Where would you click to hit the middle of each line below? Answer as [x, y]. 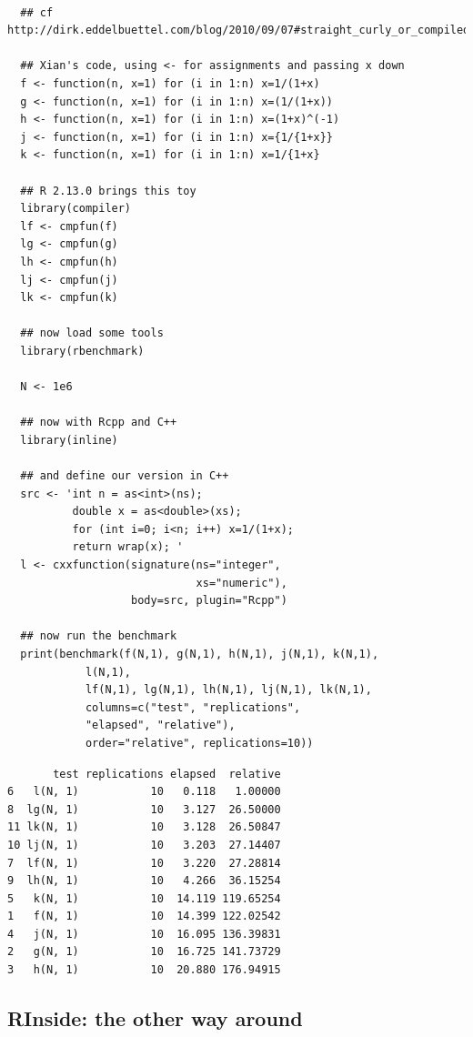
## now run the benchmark [99, 636]
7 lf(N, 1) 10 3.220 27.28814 [144, 863]
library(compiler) [76, 209]
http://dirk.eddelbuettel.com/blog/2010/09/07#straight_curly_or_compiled [239, 30]
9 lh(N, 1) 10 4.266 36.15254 [144, 881]
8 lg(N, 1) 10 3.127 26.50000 [144, 809]
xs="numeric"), [242, 583]
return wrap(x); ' [128, 547]
